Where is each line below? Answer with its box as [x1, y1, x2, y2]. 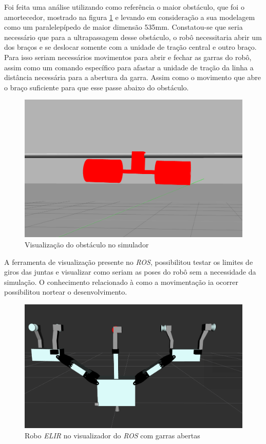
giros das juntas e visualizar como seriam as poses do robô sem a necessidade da [4, 266, 256, 277]
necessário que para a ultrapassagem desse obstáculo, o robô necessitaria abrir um [4, 31, 262, 42]
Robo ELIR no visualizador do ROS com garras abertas [25, 430, 200, 440]
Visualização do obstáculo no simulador [25, 239, 149, 250]
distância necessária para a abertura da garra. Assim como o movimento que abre [4, 72, 261, 83]
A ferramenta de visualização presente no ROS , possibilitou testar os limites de [4, 256, 253, 267]
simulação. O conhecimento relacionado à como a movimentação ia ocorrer [4, 276, 238, 287]
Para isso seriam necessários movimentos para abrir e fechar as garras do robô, [4, 51, 252, 62]
